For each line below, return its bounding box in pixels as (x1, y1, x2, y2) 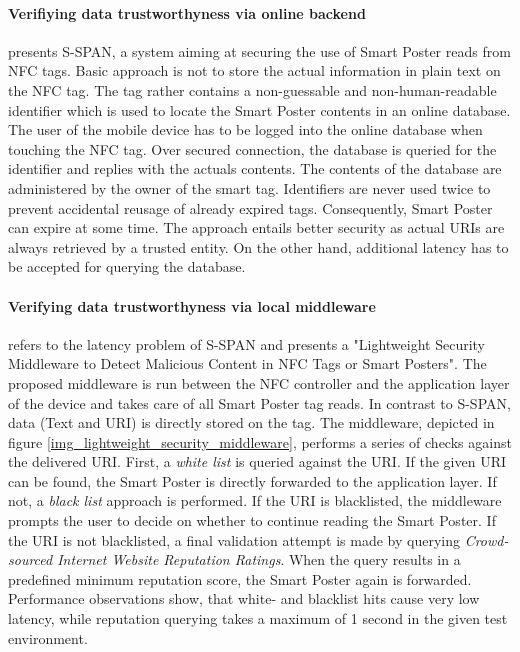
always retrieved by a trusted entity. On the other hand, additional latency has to (8, 236, 509, 257)
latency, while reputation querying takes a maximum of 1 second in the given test (8, 608, 508, 629)
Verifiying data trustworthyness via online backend (8, 2, 366, 23)
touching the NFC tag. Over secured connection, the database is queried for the (8, 138, 497, 159)
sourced (8, 549, 53, 570)
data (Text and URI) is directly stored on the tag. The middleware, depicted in (8, 412, 495, 433)
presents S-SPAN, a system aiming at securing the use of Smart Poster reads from (8, 40, 511, 61)
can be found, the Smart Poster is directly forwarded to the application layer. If (8, 470, 497, 491)
